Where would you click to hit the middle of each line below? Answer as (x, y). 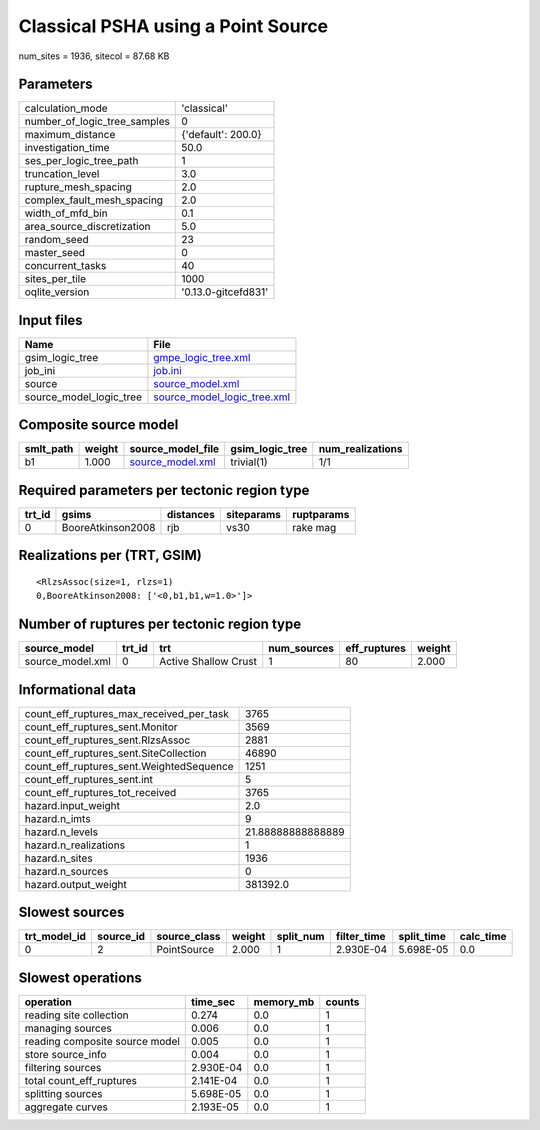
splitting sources (64, 1093)
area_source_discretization (87, 227)
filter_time (360, 937)
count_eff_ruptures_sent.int (89, 779)
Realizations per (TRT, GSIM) (110, 555)
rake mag (314, 527)
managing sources (68, 1028)
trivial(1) (249, 462)
